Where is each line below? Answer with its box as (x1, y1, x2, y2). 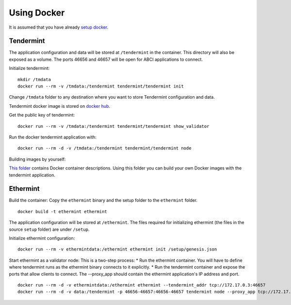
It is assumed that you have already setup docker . (9, 24, 109, 30)
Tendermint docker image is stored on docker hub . (9, 103, 111, 109)
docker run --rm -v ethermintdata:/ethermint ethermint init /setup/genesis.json (17, 247, 217, 252)
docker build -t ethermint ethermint (17, 209, 108, 214)
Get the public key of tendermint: (9, 112, 75, 118)
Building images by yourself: (9, 156, 66, 162)
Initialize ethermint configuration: (9, 236, 75, 241)
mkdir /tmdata (17, 77, 51, 82)
